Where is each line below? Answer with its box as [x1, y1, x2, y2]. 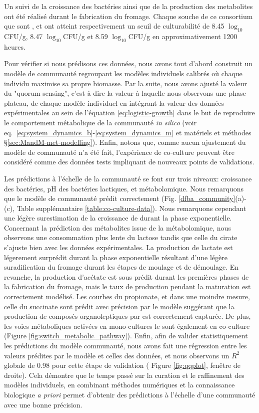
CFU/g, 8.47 [4, 31, 43, 41]
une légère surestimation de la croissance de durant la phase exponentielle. [4, 213, 232, 223]
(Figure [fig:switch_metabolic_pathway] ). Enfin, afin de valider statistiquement [4, 330, 248, 341]
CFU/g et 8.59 [63, 31, 108, 41]
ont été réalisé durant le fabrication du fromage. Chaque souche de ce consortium [4, 11, 253, 21]
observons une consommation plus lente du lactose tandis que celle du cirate [4, 232, 237, 243]
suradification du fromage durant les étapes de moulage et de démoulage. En [4, 262, 239, 272]
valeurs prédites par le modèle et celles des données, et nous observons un [4, 350, 229, 360]
